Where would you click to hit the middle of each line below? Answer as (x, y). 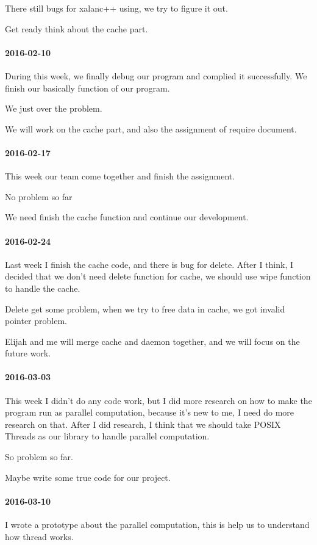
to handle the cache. (43, 288)
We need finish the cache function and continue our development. (127, 217)
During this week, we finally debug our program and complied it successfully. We (156, 75)
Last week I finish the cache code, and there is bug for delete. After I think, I (149, 264)
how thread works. (39, 536)
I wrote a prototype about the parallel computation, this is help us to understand (157, 525)
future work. (28, 353)
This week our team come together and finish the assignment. (120, 176)
